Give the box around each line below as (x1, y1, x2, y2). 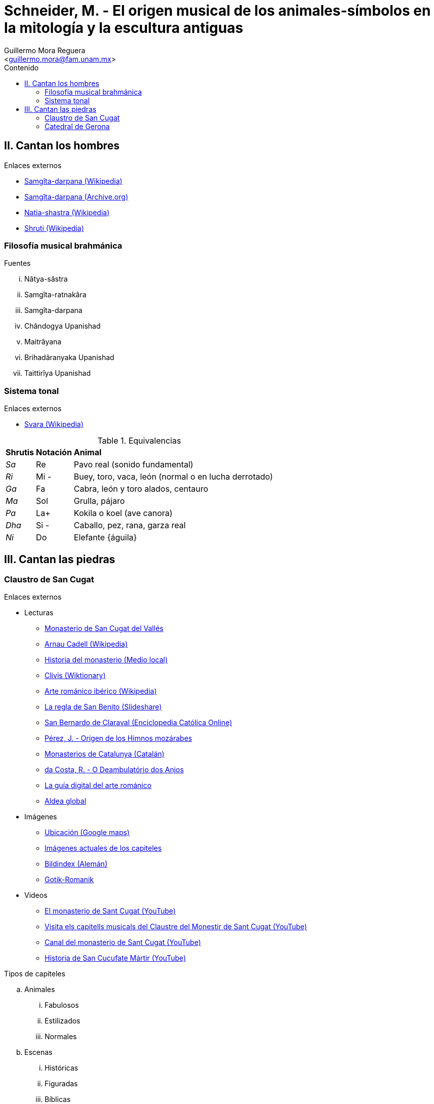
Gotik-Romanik (45, 875, 94, 884)
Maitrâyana (24, 337, 62, 346)
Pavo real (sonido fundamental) (73, 459, 193, 470)
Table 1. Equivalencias (97, 436, 181, 446)
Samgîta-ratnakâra (24, 290, 87, 299)
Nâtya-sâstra (24, 274, 68, 284)
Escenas (24, 1048, 53, 1057)
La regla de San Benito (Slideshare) (45, 702, 162, 712)
